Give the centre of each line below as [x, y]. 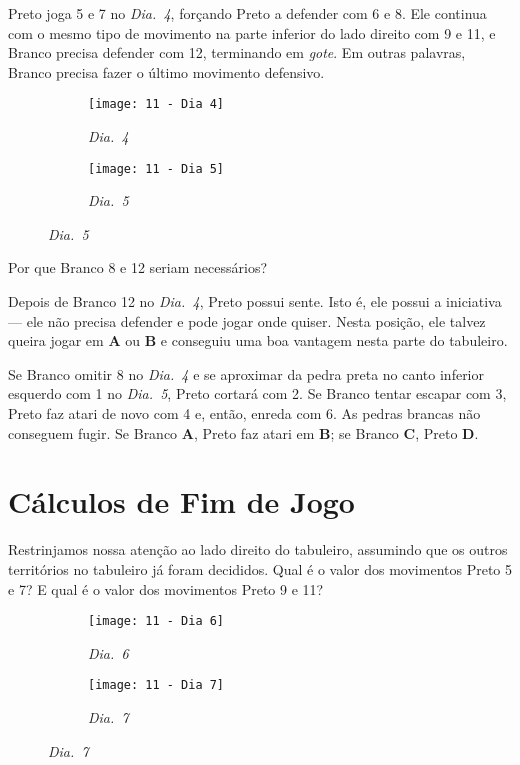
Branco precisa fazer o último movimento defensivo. [166, 71]
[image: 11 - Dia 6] [156, 621]
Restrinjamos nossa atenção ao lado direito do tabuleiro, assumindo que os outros [258, 549]
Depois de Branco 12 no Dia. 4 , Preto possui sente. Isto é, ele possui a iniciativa [255, 301]
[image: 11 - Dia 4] [156, 104]
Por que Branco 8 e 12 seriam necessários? [138, 267]
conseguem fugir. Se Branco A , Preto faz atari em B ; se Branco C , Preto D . [243, 432]
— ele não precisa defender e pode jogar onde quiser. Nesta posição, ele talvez [247, 320]
